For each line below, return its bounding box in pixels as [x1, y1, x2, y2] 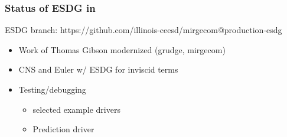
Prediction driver [32, 123, 94, 135]
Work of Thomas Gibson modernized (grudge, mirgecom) [18, 43, 226, 56]
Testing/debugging [18, 83, 86, 95]
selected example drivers [32, 103, 120, 115]
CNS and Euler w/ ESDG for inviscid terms [18, 63, 178, 76]
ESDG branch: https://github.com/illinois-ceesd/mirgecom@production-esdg [5, 24, 282, 36]
